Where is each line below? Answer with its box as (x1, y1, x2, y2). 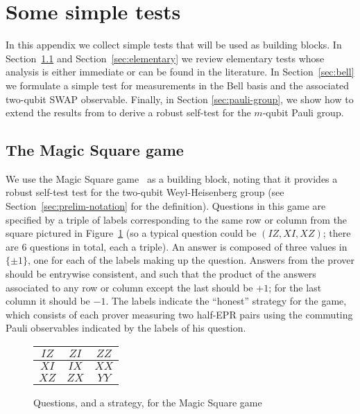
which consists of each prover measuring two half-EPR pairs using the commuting (6, 307, 353, 321)
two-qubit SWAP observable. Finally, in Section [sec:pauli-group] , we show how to (6, 91, 354, 106)
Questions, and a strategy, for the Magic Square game (33, 395, 262, 410)
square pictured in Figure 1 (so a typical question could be (6, 226, 257, 240)
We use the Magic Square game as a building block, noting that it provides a (6, 171, 338, 186)
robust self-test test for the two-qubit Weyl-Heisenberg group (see (6, 185, 284, 199)
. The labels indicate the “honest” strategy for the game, (105, 294, 347, 308)
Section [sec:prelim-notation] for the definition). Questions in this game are (6, 199, 326, 213)
